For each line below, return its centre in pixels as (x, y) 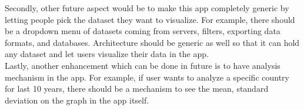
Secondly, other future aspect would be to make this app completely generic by (147, 8)
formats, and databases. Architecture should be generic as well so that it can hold (152, 42)
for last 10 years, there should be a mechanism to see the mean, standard (137, 89)
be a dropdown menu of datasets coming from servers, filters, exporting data (143, 31)
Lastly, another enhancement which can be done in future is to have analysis (143, 65)
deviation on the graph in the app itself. (77, 100)
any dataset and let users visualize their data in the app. (107, 54)
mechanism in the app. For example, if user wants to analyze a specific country (147, 77)
